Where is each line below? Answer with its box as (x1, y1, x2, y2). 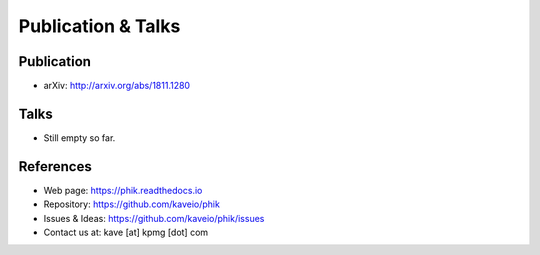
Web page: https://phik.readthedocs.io (43, 184, 203, 196)
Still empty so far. (43, 131, 116, 144)
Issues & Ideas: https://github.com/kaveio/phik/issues (43, 212, 265, 224)
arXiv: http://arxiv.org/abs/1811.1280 (43, 80, 190, 92)
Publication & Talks (18, 15, 181, 37)
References (18, 158, 92, 175)
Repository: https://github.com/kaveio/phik (43, 198, 220, 210)
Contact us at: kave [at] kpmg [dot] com (43, 226, 209, 239)
